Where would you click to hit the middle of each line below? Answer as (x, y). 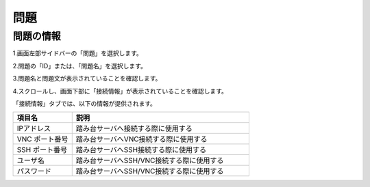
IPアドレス (34, 128)
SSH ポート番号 (42, 150)
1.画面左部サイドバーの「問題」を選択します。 (78, 53)
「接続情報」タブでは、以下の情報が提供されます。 (85, 103)
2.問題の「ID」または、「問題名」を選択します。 (80, 66)
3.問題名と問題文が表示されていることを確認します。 (87, 78)
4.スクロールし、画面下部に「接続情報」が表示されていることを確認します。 (120, 91)
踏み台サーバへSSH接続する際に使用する (141, 150)
